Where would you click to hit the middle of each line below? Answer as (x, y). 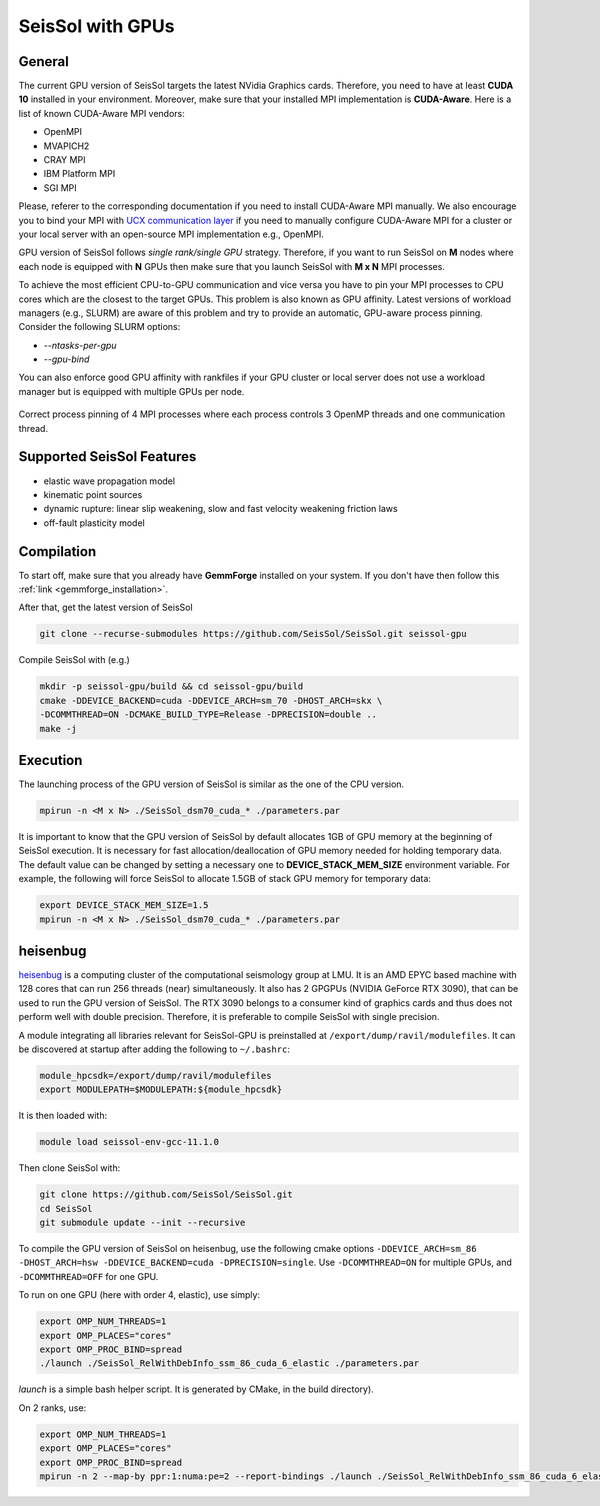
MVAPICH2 (66, 146)
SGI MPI (60, 187)
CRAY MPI (64, 160)
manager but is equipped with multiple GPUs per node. (131, 391)
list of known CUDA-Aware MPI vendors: (101, 113)
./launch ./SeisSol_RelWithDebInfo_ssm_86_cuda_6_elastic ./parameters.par (229, 1363)
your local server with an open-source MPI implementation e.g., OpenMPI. (171, 234)
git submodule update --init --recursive (142, 1223)
